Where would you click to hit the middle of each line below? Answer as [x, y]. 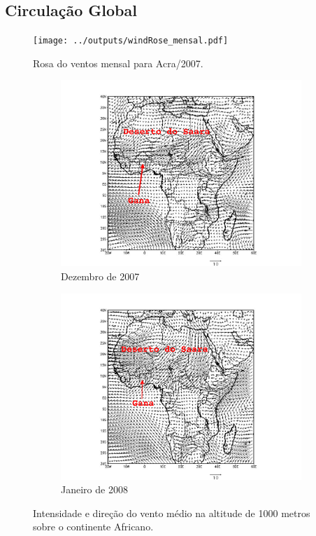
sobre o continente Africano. [93, 527]
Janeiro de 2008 [94, 489]
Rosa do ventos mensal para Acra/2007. [118, 63]
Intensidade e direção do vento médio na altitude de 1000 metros [172, 513]
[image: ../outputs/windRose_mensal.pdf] [131, 41]
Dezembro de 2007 [100, 276]
